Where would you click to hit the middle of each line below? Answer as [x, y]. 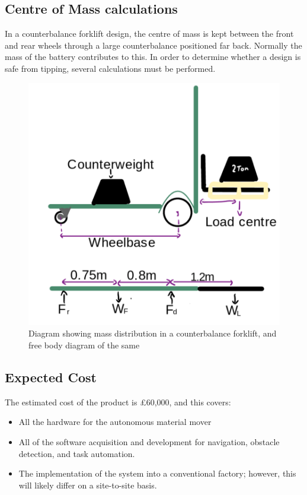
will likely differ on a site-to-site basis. [88, 485]
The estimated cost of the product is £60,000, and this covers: [118, 402]
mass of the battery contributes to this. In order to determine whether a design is [153, 57]
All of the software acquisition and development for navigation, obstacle [149, 441]
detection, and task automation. [77, 453]
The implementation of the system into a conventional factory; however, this [157, 473]
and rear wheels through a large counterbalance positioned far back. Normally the [153, 45]
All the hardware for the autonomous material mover [115, 422]
